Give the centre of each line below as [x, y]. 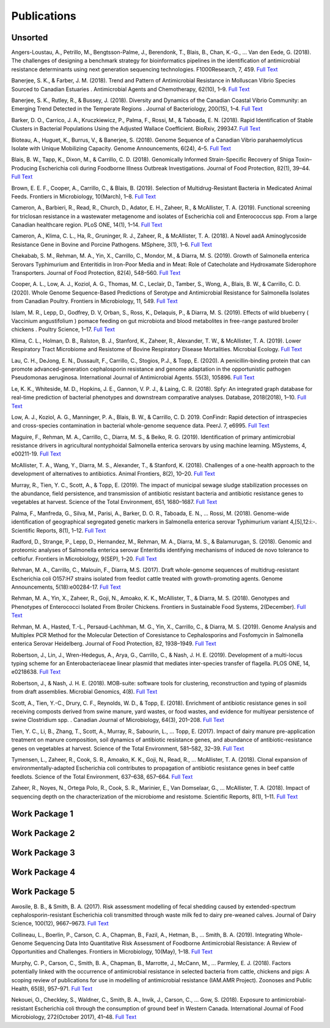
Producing [24, 168]
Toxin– [303, 159]
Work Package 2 [43, 833]
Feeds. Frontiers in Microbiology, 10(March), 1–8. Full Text [83, 196]
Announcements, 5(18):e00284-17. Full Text [66, 587]
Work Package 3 [43, 853]
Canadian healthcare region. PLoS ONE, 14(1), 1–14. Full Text [87, 225]
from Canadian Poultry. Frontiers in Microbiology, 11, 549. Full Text [94, 301]
